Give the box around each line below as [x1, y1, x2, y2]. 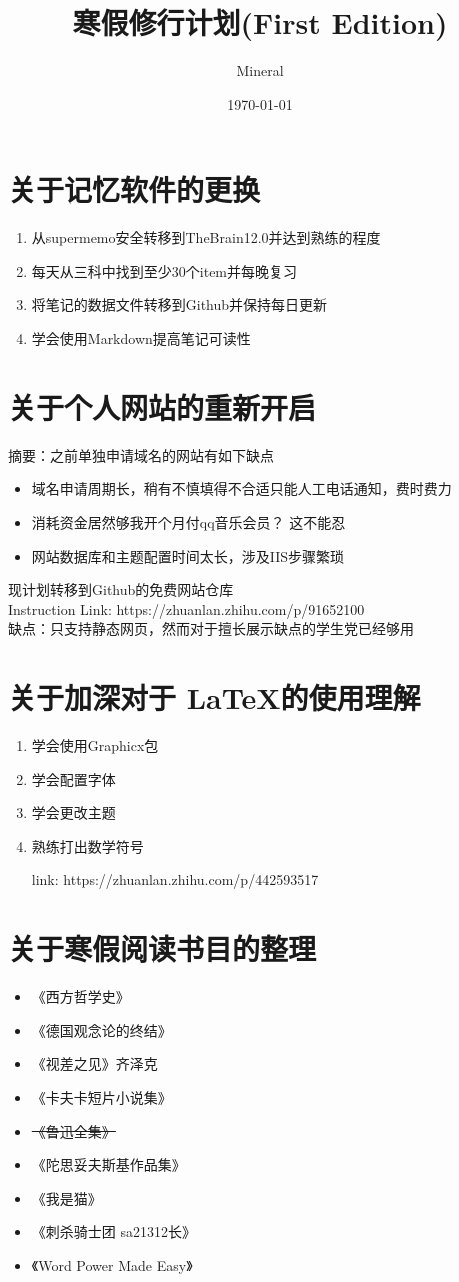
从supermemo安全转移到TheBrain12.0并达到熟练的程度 [31, 227, 381, 248]
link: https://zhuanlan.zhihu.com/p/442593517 [31, 869, 319, 890]
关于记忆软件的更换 [8, 169, 261, 210]
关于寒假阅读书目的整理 [8, 928, 317, 969]
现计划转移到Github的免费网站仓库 [8, 579, 234, 600]
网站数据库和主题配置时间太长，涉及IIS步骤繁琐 [31, 545, 345, 566]
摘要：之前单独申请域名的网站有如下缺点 [8, 444, 274, 465]
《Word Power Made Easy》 [31, 1254, 193, 1275]
